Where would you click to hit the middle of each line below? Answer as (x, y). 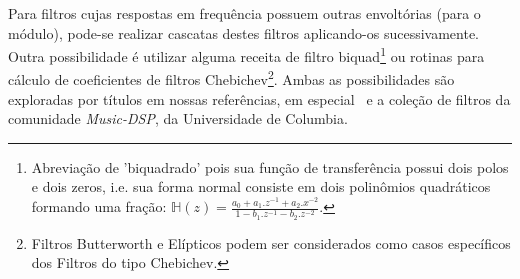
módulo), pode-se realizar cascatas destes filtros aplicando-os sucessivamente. (243, 32)
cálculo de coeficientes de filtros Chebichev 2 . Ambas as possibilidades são (231, 78)
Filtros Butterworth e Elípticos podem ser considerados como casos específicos (271, 242)
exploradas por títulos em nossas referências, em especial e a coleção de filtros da (259, 98)
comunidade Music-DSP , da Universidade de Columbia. (178, 118)
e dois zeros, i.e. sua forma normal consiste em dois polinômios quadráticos (261, 186)
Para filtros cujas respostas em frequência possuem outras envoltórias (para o (244, 13)
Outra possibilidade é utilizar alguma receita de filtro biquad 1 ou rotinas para (246, 54)
